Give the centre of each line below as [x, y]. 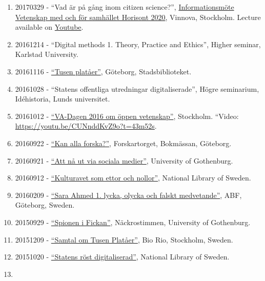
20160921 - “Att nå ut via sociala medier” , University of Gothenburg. [124, 160]
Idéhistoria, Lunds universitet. [63, 99]
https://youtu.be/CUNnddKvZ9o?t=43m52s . [86, 126]
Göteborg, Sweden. [45, 205]
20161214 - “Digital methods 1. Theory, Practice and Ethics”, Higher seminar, [138, 44]
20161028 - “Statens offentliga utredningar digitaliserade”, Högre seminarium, [137, 88]
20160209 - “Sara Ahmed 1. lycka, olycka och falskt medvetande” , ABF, [128, 195]
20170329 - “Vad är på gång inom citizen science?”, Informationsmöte [125, 7]
